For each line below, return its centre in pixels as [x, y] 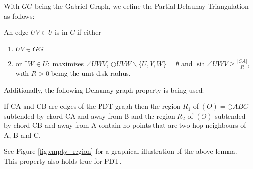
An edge [16, 32]
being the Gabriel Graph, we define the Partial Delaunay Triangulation [141, 6]
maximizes [68, 63]
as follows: [19, 15]
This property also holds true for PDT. [63, 161]
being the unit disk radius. [91, 73]
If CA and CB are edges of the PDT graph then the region [92, 106]
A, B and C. [22, 134]
